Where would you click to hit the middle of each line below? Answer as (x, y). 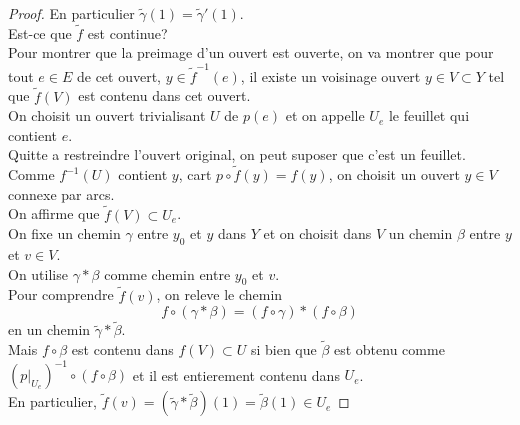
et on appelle (325, 115)
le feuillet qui (429, 115)
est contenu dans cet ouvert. (164, 95)
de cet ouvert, (119, 75)
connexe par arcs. (61, 193)
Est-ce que (40, 32)
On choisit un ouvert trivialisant (107, 115)
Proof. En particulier (71, 13)
